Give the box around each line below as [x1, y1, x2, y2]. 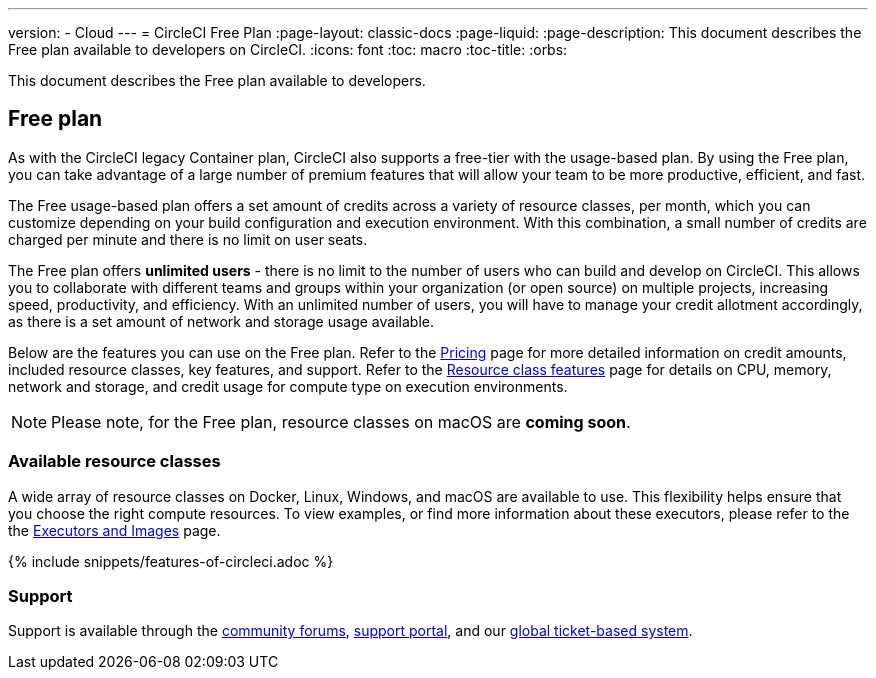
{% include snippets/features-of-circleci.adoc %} [8, 552, 334, 570]
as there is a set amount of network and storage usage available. [8, 312, 434, 330]
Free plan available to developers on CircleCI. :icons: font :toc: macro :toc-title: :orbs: [8, 41, 568, 58]
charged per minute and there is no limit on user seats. [8, 230, 368, 248]
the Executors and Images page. [8, 521, 221, 539]
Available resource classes [8, 451, 221, 472]
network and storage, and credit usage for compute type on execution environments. [8, 377, 568, 395]
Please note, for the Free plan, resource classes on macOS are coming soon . [51, 411, 631, 432]
